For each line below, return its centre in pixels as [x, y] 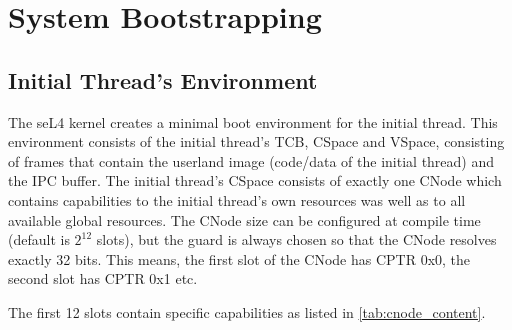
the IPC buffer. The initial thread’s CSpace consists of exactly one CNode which [255, 180]
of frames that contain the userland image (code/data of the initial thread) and [251, 160]
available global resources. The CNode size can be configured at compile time [244, 219]
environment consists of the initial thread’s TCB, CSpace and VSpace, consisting [256, 141]
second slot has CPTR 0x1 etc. [103, 278]
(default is [39, 239]
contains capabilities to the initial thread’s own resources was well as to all [237, 199]
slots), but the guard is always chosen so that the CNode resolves [296, 239]
